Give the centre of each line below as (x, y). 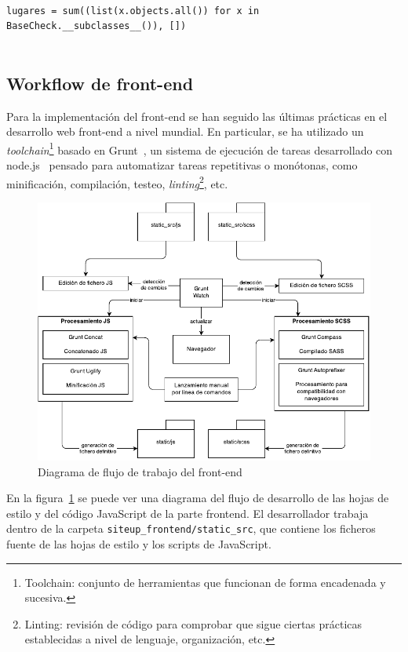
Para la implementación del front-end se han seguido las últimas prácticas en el (197, 116)
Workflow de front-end (100, 83)
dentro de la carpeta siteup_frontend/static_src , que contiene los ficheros (191, 528)
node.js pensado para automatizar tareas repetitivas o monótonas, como (182, 165)
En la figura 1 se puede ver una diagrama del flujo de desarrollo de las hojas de (198, 498)
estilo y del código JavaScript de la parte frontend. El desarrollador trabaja (188, 513)
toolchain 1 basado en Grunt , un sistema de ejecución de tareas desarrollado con (200, 148)
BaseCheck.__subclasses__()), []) (97, 26)
